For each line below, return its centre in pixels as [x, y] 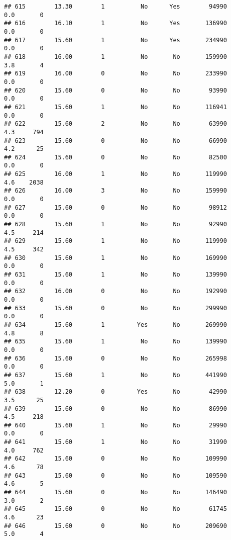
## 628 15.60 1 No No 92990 [115, 224]
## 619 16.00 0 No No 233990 [115, 74]
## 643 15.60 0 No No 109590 [115, 475]
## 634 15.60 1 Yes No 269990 [115, 325]
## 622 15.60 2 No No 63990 [115, 124]
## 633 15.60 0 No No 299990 [115, 308]
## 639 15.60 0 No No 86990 [115, 409]
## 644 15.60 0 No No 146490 [115, 492]
